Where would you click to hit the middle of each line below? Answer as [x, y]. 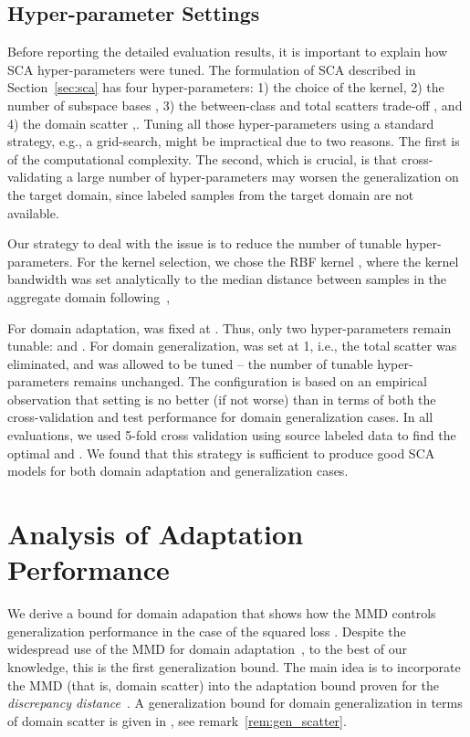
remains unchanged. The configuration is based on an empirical [250, 381]
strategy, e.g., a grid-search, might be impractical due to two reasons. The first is [234, 141]
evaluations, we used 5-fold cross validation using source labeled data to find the [232, 435]
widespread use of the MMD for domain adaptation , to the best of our [208, 649]
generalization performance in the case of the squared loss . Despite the [207, 631]
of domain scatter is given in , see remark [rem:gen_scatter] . [177, 720]
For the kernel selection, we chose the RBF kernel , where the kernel [268, 261]
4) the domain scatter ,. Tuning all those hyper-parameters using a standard [221, 123]
